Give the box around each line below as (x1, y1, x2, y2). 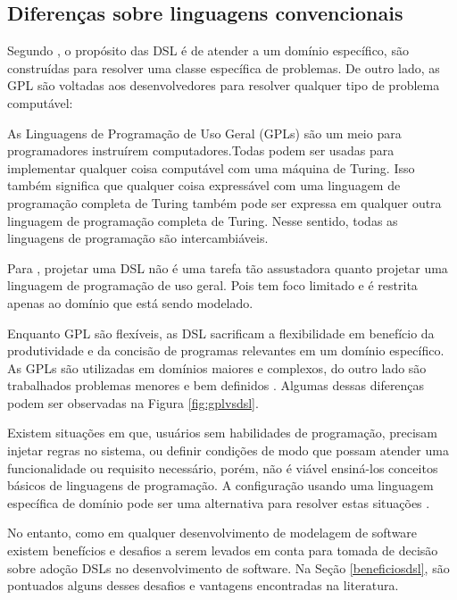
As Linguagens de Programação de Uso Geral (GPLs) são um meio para (7, 123, 402, 142)
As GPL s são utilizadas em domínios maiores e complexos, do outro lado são (7, 358, 427, 377)
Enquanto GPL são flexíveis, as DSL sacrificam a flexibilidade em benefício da (7, 323, 435, 342)
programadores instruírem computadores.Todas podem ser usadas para (7, 141, 395, 160)
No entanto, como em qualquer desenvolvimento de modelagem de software (7, 523, 418, 542)
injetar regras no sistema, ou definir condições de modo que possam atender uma (7, 441, 449, 460)
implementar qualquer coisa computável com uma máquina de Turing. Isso (7, 158, 415, 177)
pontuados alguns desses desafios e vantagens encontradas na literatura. (7, 576, 399, 595)
